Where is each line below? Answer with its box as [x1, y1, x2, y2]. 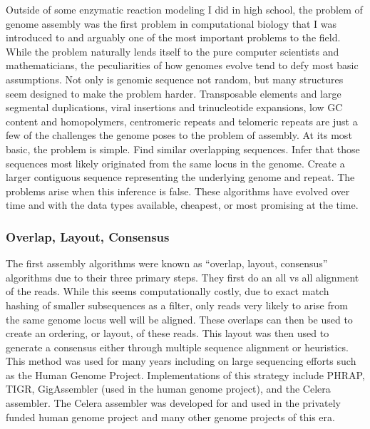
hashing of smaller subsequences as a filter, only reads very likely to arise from [6, 297, 348, 312]
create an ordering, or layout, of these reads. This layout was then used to [6, 326, 329, 341]
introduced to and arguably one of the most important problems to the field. [6, 30, 341, 45]
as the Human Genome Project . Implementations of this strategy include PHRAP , [6, 367, 365, 382]
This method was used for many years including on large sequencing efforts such [6, 353, 356, 368]
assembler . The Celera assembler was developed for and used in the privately [6, 396, 341, 410]
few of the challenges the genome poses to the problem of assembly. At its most [6, 128, 352, 143]
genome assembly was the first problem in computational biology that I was [6, 16, 336, 31]
